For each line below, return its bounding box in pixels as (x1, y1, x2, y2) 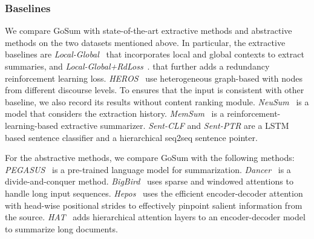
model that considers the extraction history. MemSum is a (5, 107, 224, 120)
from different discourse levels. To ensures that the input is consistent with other (5, 83, 304, 96)
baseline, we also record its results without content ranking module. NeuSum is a (5, 95, 309, 108)
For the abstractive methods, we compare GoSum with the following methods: (5, 151, 295, 164)
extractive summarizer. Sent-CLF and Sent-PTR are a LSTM (61, 119, 289, 131)
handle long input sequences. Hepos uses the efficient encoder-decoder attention (5, 186, 303, 199)
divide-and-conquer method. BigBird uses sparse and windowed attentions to (5, 175, 293, 188)
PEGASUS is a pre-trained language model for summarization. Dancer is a (5, 163, 291, 175)
